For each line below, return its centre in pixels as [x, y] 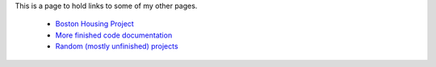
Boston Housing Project [95, 24]
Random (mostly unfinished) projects [117, 46]
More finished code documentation [114, 35]
